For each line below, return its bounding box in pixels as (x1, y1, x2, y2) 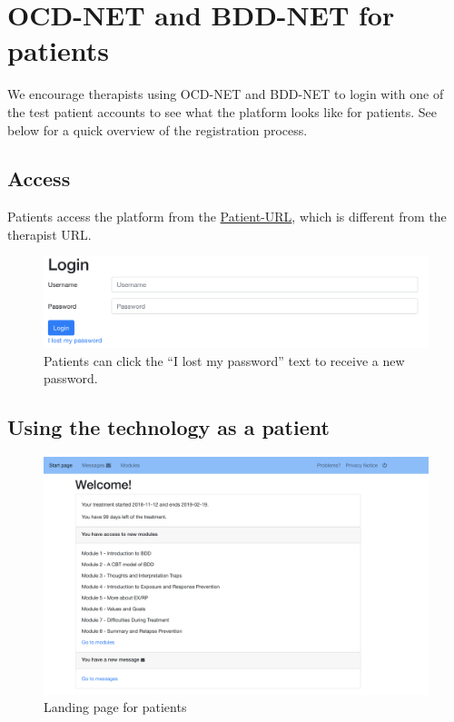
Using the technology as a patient (7, 413, 330, 441)
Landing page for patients (44, 697, 187, 717)
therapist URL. (7, 224, 92, 243)
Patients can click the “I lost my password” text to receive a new (44, 351, 405, 370)
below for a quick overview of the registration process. (7, 120, 308, 139)
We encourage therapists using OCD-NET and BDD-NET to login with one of (7, 84, 444, 104)
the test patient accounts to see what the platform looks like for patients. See (7, 102, 437, 121)
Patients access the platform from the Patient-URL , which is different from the (7, 207, 447, 226)
